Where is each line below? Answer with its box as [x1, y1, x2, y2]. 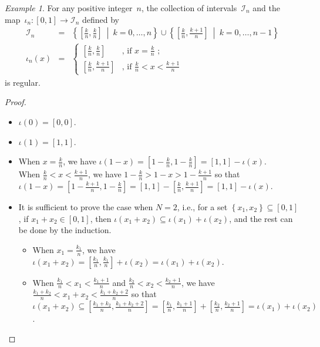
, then [90, 212, 112, 224]
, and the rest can [229, 212, 293, 224]
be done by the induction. [18, 224, 112, 236]
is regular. [5, 76, 41, 88]
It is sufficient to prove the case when [18, 201, 153, 213]
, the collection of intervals [141, 2, 237, 14]
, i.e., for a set [177, 201, 228, 213]
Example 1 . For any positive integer [5, 2, 133, 14]
